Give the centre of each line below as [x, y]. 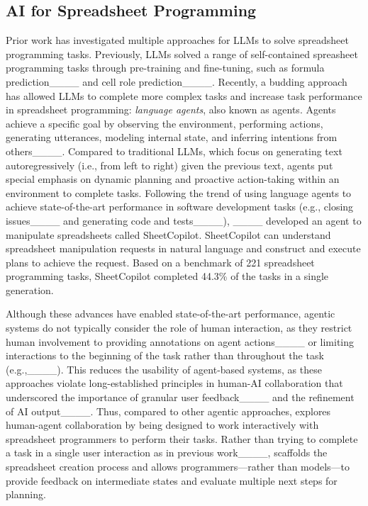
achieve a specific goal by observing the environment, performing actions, [165, 123]
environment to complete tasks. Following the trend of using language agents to [179, 192]
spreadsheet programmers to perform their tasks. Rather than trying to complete [182, 438]
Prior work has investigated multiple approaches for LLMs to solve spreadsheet [177, 40]
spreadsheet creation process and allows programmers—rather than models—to [178, 467]
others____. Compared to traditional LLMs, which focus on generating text [174, 151]
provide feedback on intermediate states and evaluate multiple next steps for [172, 480]
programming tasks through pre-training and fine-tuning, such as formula [165, 68]
